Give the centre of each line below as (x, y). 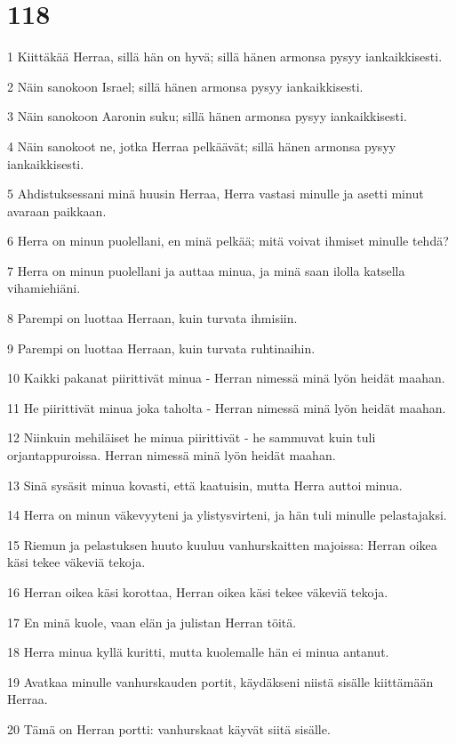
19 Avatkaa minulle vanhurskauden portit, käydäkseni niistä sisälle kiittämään (220, 681)
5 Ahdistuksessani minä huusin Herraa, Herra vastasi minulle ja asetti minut (216, 194)
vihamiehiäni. (44, 288)
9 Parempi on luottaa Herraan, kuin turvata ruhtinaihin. (161, 348)
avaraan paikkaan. (57, 210)
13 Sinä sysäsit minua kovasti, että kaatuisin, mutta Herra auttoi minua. (205, 485)
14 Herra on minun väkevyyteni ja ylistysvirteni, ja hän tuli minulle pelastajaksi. (227, 515)
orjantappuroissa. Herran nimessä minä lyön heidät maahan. (172, 455)
